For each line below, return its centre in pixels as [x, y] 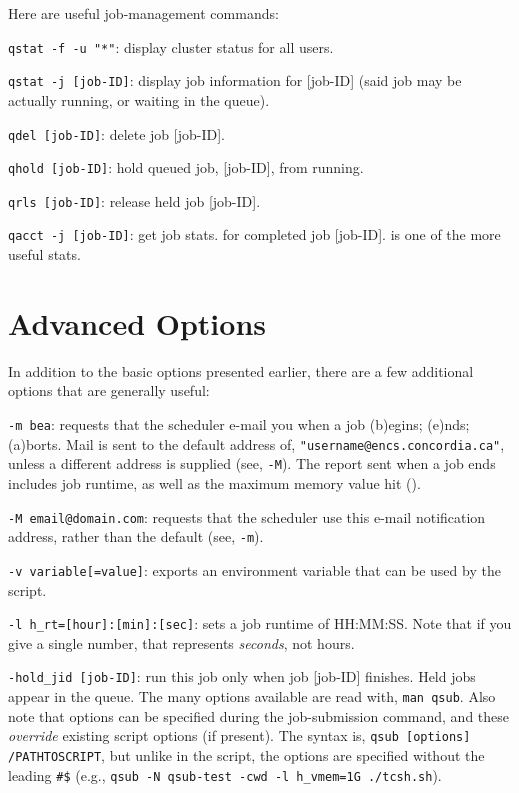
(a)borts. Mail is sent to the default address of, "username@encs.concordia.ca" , [256, 443]
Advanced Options [137, 322]
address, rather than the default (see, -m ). [136, 536]
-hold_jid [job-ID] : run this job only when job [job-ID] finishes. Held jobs [242, 676]
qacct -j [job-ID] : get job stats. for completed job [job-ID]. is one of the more [254, 234]
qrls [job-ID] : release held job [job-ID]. [134, 200]
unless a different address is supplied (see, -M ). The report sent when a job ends [252, 463]
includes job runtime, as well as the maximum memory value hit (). [214, 483]
